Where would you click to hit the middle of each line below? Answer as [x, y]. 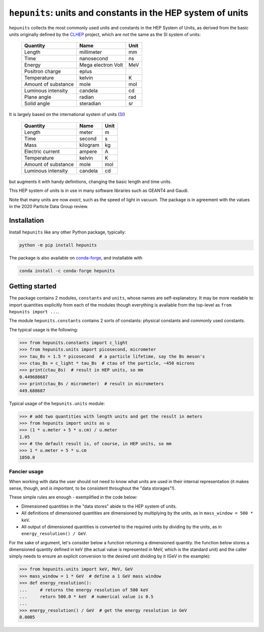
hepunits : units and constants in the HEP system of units [129, 13]
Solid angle [37, 104]
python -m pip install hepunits [58, 245]
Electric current [42, 151]
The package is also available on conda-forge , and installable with [76, 257]
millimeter [90, 52]
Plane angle [38, 97]
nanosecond [94, 59]
